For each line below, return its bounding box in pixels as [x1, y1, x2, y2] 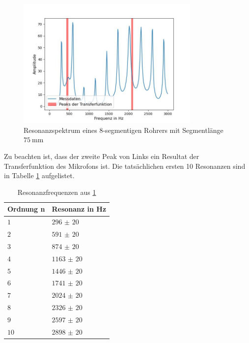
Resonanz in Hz [52, 204, 107, 214]
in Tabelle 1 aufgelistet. [4, 170, 75, 181]
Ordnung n [7, 204, 45, 214]
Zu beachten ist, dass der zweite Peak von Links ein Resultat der [4, 151, 199, 161]
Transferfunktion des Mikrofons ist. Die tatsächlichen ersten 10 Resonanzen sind [4, 160, 246, 171]
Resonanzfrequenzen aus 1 [17, 187, 96, 197]
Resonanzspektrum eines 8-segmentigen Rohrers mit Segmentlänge [24, 125, 223, 135]
